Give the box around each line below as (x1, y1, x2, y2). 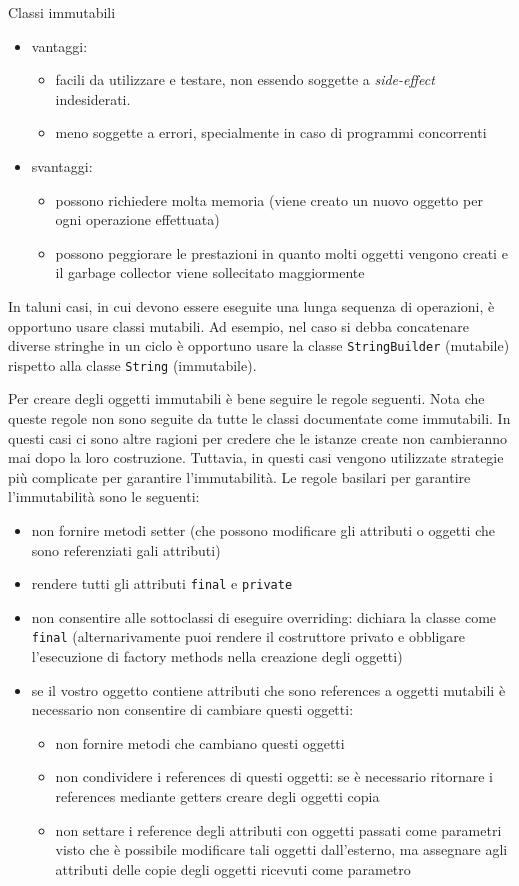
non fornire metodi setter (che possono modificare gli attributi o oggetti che (31, 520, 495, 540)
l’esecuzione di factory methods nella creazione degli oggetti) (31, 646, 403, 667)
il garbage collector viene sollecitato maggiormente (55, 262, 365, 283)
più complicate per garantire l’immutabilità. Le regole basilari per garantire (8, 466, 471, 487)
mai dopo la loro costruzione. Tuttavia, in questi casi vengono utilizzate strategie (8, 447, 504, 468)
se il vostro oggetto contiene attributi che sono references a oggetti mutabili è (31, 679, 506, 700)
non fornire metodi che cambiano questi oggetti (55, 732, 345, 753)
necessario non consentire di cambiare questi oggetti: (31, 699, 354, 720)
